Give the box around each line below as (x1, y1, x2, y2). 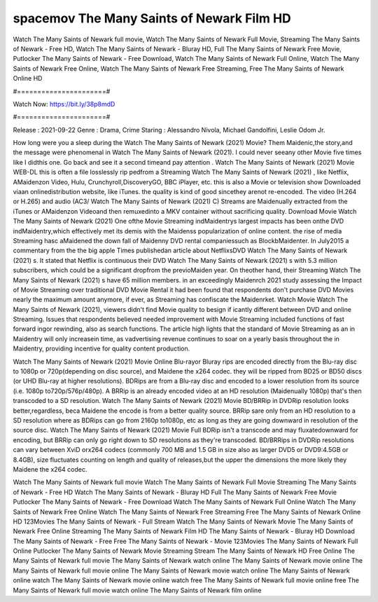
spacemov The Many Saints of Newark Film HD (13, 11, 292, 26)
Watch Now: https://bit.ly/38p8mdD (13, 100, 115, 108)
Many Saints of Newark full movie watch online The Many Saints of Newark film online (13, 586, 262, 594)
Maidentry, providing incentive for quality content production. (13, 344, 190, 353)
